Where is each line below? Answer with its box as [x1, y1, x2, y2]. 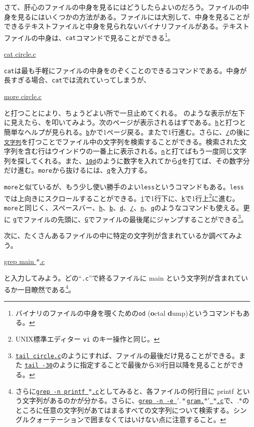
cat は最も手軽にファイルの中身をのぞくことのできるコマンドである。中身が [4, 65, 247, 75]
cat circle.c [4, 49, 36, 59]
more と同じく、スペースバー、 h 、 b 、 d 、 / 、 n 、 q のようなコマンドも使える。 [4, 203, 243, 213]
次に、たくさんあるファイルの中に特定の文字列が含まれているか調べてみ [4, 230, 236, 241]
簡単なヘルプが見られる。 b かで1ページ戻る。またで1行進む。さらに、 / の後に [4, 126, 250, 137]
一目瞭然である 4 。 [17, 283, 75, 294]
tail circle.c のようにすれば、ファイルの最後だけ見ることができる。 [15, 350, 239, 360]
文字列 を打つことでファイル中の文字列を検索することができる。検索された [4, 136, 240, 146]
